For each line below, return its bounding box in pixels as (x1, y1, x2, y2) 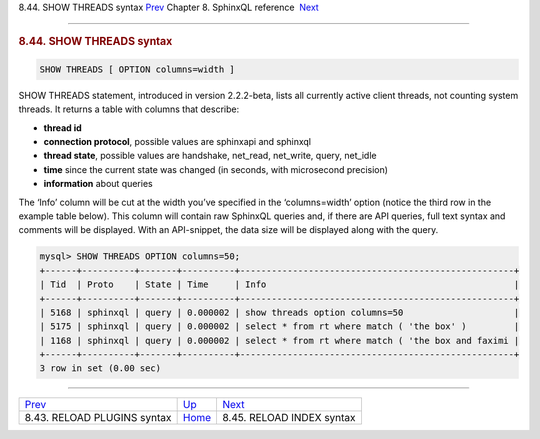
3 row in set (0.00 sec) (39, 363, 162, 374)
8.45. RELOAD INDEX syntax (222, 411, 356, 425)
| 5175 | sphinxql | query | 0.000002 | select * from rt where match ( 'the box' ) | (39, 321, 520, 332)
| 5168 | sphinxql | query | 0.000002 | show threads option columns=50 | (39, 306, 520, 318)
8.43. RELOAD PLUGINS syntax (24, 411, 172, 425)
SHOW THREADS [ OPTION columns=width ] (39, 63, 235, 75)
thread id (43, 121, 82, 134)
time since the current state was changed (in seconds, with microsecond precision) (43, 163, 389, 175)
